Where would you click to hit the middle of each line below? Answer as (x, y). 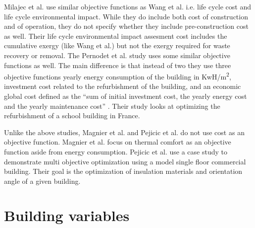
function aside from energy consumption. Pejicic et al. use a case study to (116, 151)
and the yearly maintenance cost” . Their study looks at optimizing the (112, 106)
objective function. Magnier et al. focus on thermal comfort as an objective (118, 142)
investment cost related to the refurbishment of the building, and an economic (123, 86)
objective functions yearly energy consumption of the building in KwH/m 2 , (118, 76)
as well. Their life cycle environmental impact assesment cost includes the (116, 36)
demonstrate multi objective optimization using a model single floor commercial (125, 161)
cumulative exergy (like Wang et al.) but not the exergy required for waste (117, 45)
